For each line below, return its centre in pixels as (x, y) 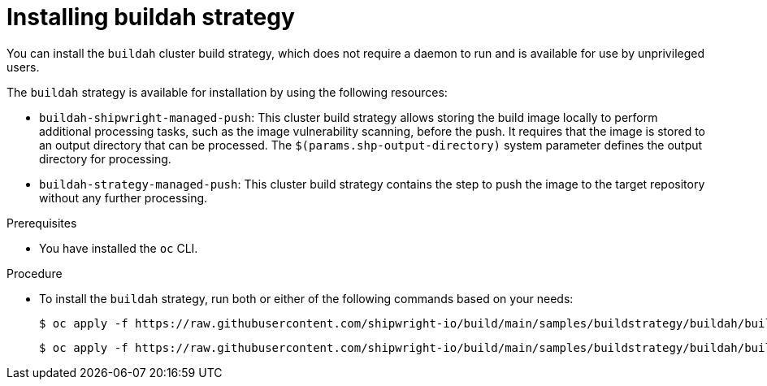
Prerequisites (42, 223)
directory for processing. (105, 158)
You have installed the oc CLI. (119, 248)
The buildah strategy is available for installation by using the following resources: (227, 92)
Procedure (35, 273)
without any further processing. (123, 197)
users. (23, 67)
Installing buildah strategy (151, 17)
